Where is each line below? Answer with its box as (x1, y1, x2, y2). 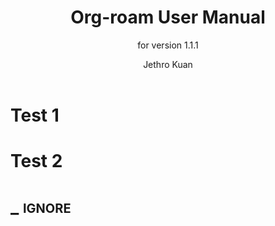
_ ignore (10, 196, 72, 218)
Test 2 (10, 150, 63, 173)
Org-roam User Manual (70, 6, 266, 29)
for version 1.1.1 (137, 39, 199, 51)
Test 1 (10, 104, 60, 126)
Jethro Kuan (143, 58, 193, 70)
